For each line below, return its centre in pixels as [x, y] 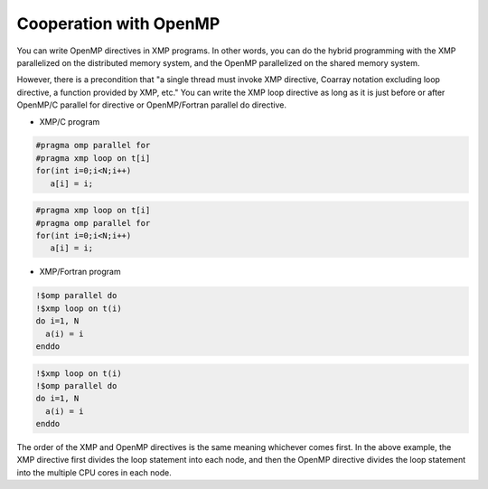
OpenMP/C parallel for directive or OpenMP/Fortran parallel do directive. [151, 105]
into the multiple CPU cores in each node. [94, 472]
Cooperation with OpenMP [118, 24]
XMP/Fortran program [80, 272]
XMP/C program [70, 121]
